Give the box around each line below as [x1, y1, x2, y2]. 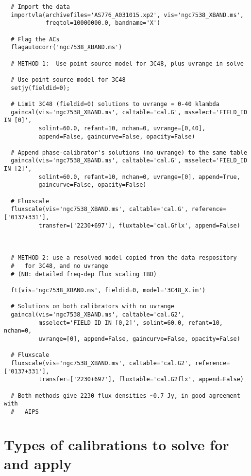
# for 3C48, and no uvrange [11, 263, 108, 269]
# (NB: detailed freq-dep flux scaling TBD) [11, 270, 157, 278]
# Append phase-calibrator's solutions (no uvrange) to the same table [11, 149, 248, 156]
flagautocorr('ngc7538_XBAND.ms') [11, 44, 122, 51]
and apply [4, 453, 72, 473]
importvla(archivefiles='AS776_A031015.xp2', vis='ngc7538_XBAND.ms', [11, 11, 244, 18]
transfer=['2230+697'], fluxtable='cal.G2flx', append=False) [38, 376, 244, 383]
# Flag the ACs [11, 35, 60, 43]
